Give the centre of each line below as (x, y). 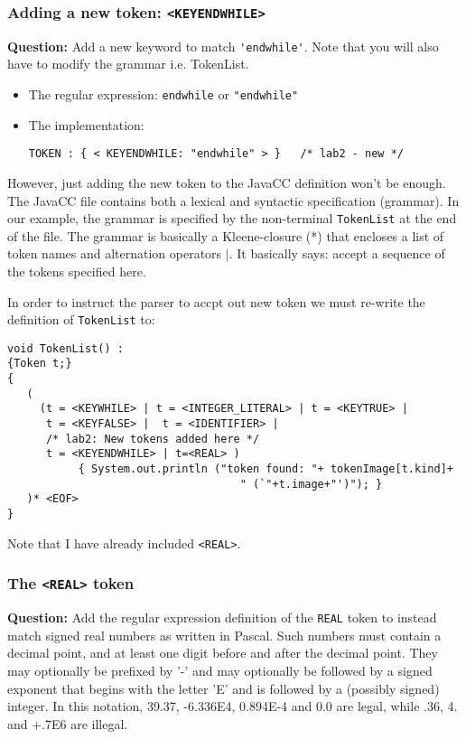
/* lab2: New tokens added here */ (153, 439)
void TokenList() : (65, 348)
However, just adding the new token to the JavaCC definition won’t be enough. (227, 182)
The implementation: (86, 124)
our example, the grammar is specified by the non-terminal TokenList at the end (232, 218)
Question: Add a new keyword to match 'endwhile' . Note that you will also (223, 46)
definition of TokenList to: (81, 319)
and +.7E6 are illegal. (68, 723)
